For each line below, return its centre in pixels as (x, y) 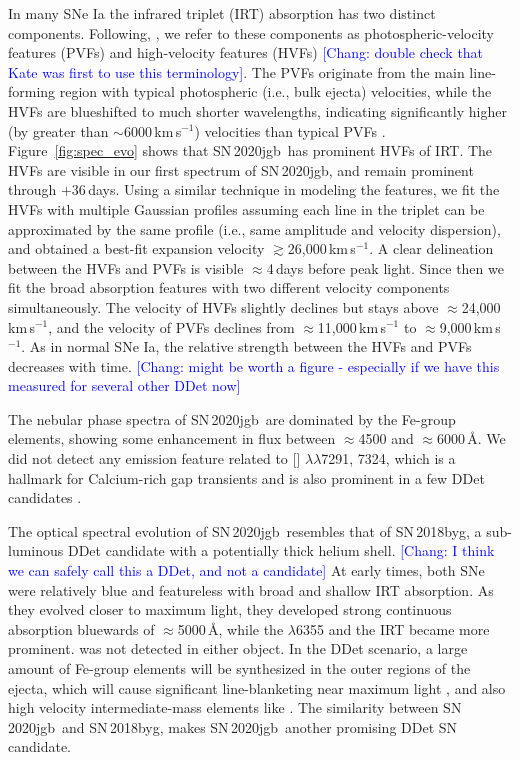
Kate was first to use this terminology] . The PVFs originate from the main (236, 71)
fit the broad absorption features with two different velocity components (229, 287)
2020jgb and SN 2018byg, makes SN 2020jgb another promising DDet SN (233, 726)
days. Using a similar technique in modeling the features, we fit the (294, 189)
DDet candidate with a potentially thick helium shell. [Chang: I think (281, 550)
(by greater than (58, 130)
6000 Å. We (471, 438)
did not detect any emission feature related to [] (154, 458)
